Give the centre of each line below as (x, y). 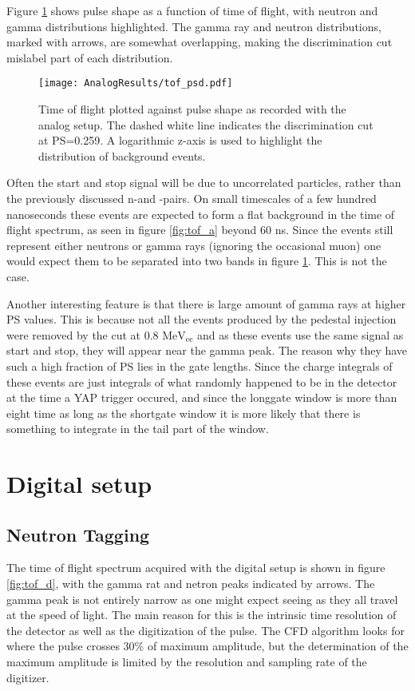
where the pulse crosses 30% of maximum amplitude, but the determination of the (207, 646)
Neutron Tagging (78, 534)
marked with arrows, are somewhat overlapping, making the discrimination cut (200, 42)
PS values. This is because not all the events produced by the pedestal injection (202, 319)
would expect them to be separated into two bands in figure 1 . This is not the (197, 261)
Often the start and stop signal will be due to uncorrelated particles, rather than (204, 183)
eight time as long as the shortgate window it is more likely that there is (184, 413)
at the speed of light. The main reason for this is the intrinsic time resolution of (202, 615)
